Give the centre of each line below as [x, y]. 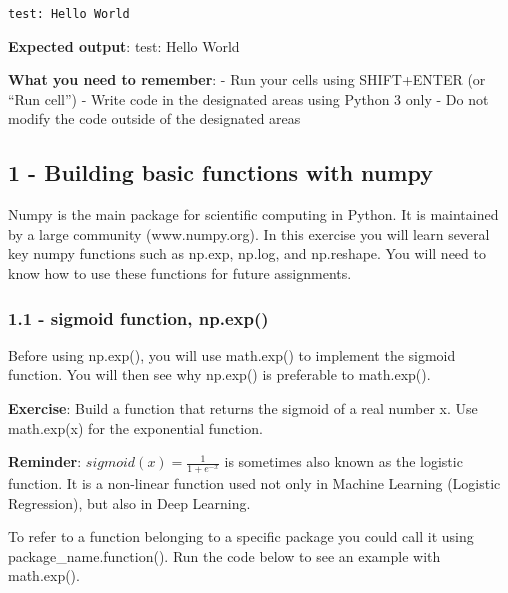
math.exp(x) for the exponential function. [135, 427]
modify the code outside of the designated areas [154, 118]
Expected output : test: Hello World [124, 45]
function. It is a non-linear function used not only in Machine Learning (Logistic [254, 483]
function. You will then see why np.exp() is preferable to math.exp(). [219, 374]
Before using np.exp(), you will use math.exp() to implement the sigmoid [232, 354]
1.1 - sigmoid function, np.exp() [138, 317]
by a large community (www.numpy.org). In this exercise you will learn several [249, 233]
